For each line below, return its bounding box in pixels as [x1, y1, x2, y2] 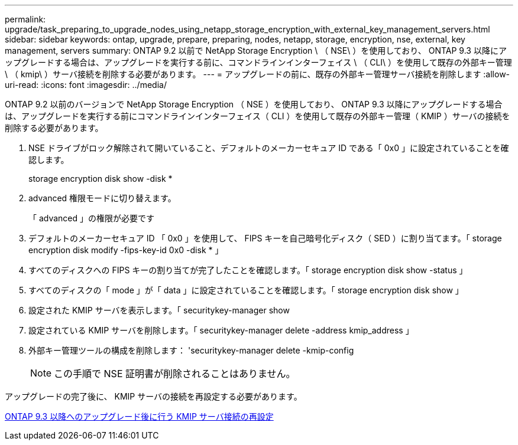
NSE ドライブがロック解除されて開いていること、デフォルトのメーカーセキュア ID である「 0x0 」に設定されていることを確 [28, 143, 509, 153]
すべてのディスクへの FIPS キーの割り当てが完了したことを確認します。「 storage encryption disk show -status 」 [28, 265, 468, 275]
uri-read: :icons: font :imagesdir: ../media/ [5, 80, 167, 90]
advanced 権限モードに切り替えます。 [28, 193, 176, 203]
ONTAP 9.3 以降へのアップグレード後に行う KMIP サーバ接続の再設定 [5, 411, 274, 421]
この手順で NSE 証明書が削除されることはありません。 [54, 368, 296, 379]
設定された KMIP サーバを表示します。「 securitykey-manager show [28, 305, 290, 315]
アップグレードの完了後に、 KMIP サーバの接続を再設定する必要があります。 [5, 391, 302, 401]
